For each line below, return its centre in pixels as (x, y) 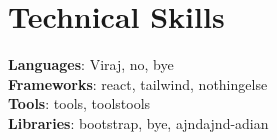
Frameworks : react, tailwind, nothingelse (138, 83)
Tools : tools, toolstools (79, 103)
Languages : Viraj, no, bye (91, 64)
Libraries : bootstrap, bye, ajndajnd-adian (138, 122)
